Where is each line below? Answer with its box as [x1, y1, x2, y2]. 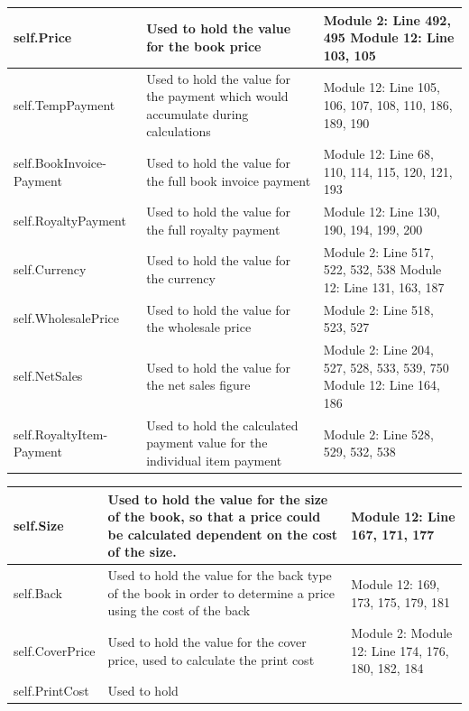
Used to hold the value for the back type [107, 566, 332, 585]
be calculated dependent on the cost [107, 524, 338, 543]
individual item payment [146, 450, 282, 469]
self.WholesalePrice [14, 309, 120, 328]
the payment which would [146, 87, 289, 106]
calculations [146, 122, 211, 141]
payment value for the [146, 433, 268, 452]
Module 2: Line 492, [323, 10, 451, 29]
